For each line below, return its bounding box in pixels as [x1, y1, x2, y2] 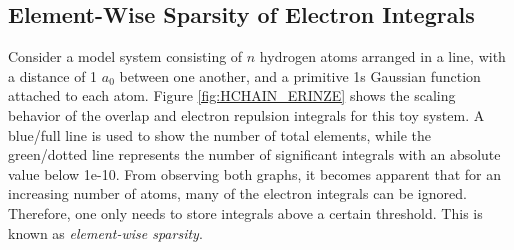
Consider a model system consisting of [8, 46, 243, 67]
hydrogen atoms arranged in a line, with [259, 46, 506, 67]
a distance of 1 [8, 65, 98, 86]
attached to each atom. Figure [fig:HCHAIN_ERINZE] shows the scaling [8, 85, 456, 106]
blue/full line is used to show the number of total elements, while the [8, 124, 432, 145]
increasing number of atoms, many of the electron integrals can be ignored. [8, 183, 467, 204]
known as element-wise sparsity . [8, 222, 203, 243]
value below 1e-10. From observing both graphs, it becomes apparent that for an [8, 163, 501, 184]
